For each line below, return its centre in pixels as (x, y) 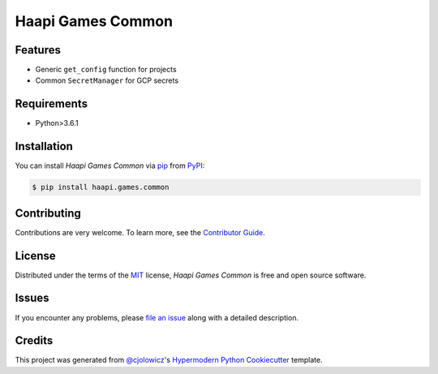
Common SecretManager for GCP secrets (107, 80)
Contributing (48, 213)
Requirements (52, 104)
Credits (34, 341)
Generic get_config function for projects (106, 70)
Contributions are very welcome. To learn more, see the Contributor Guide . (140, 232)
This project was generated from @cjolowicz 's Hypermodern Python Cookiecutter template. (169, 360)
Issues (32, 298)
